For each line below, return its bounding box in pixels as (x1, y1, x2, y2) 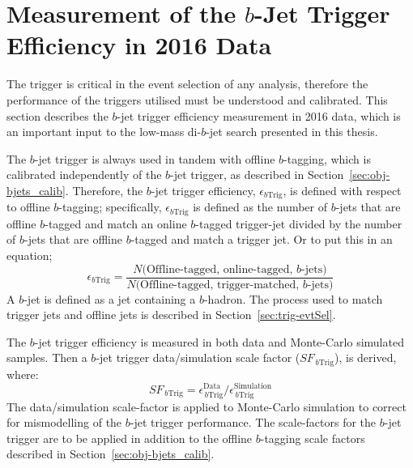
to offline (6, 198, 50, 215)
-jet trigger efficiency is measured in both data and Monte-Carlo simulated (34, 333, 404, 350)
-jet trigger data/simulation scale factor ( (96, 349, 300, 366)
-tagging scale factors (260, 429, 365, 446)
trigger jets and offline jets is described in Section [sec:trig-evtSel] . (6, 306, 336, 323)
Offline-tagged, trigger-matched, (140, 279, 300, 291)
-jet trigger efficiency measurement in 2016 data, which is (117, 107, 401, 124)
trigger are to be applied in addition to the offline (6, 429, 253, 446)
